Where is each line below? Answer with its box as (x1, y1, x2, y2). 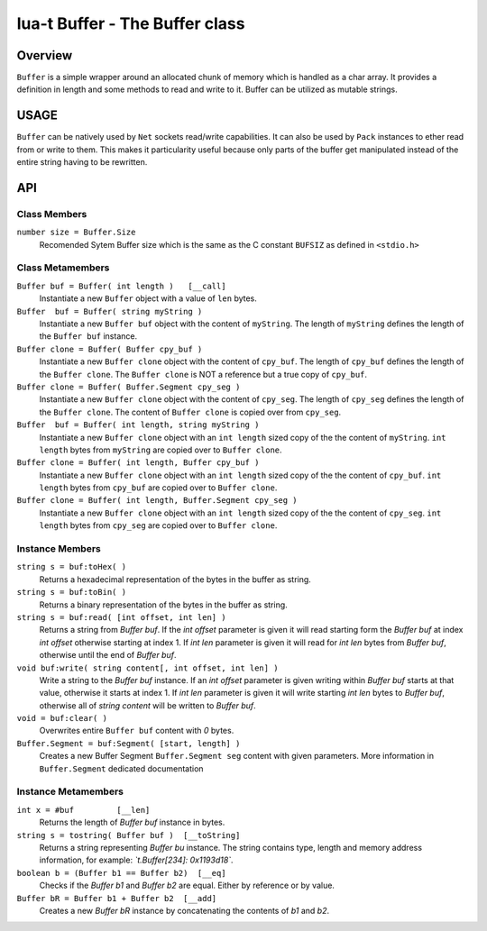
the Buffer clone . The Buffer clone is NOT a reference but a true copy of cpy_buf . (39, 369, 368, 379)
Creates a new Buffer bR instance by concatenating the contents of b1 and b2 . (39, 905, 330, 916)
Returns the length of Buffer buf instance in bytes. (39, 817, 225, 828)
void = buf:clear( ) (16, 713, 108, 724)
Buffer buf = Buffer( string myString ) (16, 306, 203, 316)
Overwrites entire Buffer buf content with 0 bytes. (39, 726, 234, 736)
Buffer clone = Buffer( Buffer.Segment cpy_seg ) (16, 381, 241, 392)
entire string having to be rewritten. (16, 157, 148, 168)
